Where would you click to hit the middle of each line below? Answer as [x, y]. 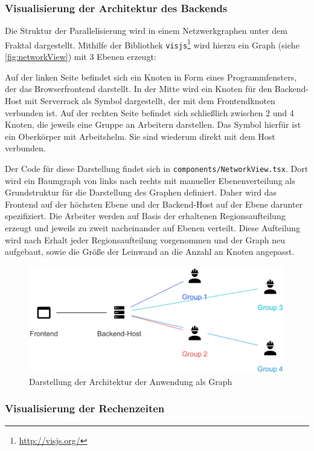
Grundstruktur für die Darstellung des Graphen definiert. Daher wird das [141, 192]
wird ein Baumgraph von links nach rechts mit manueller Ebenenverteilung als [150, 180]
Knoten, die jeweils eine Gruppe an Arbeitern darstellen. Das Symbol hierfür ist [153, 124]
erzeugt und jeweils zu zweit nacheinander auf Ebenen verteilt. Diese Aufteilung [153, 227]
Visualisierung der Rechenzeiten [85, 408]
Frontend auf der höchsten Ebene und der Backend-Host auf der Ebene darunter [154, 204]
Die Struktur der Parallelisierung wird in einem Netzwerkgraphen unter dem [146, 31]
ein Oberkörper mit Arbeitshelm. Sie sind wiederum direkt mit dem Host [140, 136]
